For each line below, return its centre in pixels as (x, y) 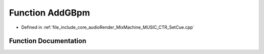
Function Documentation (48, 41)
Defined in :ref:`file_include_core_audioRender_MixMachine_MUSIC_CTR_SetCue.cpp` (108, 27)
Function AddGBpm (50, 13)
